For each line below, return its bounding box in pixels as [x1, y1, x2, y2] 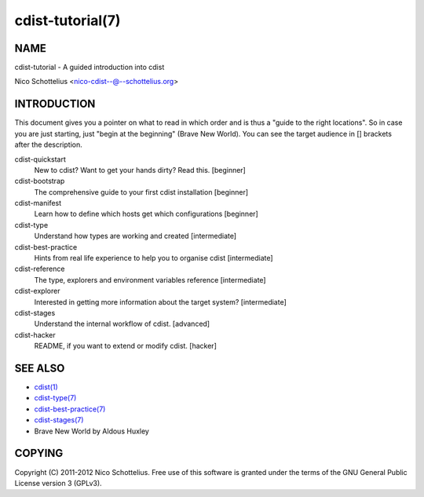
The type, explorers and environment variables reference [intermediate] [34, 275, 266, 284]
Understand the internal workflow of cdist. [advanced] [34, 319, 210, 329]
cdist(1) [34, 382, 58, 392]
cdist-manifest [14, 199, 62, 208]
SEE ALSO [14, 361, 65, 375]
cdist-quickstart [14, 154, 66, 164]
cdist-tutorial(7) [14, 12, 121, 29]
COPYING [14, 447, 64, 460]
